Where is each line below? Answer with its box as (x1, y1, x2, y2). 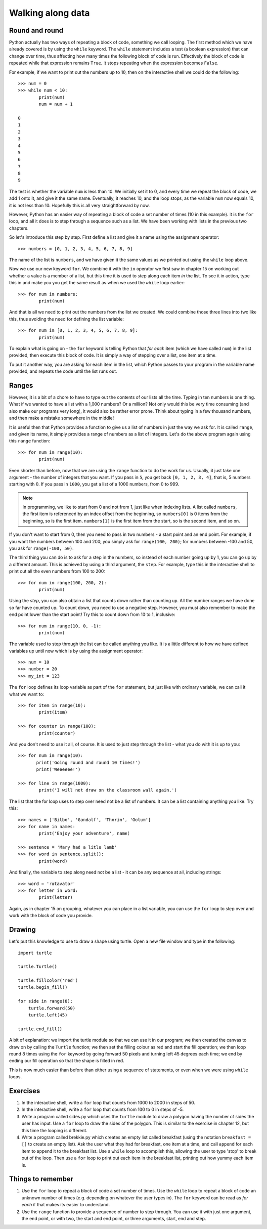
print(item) (39, 709, 68, 715)
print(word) (39, 858, 68, 864)
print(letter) (39, 895, 73, 900)
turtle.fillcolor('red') (18, 978, 78, 983)
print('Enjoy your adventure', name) (39, 831, 131, 836)
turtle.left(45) (28, 1012, 68, 1018)
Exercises (9, 1087, 41, 1095)
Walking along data (9, 7, 90, 18)
